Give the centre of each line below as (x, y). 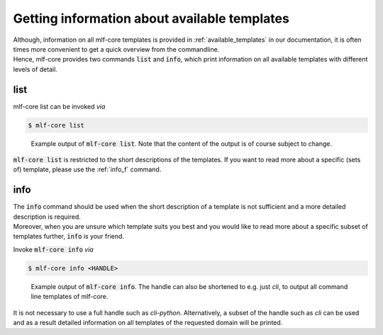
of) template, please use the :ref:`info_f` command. (87, 169)
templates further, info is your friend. (68, 237)
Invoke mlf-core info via (53, 249)
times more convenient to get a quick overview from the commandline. (116, 49)
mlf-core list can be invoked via (59, 106)
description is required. (47, 217)
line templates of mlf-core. (70, 297)
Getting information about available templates (151, 18)
